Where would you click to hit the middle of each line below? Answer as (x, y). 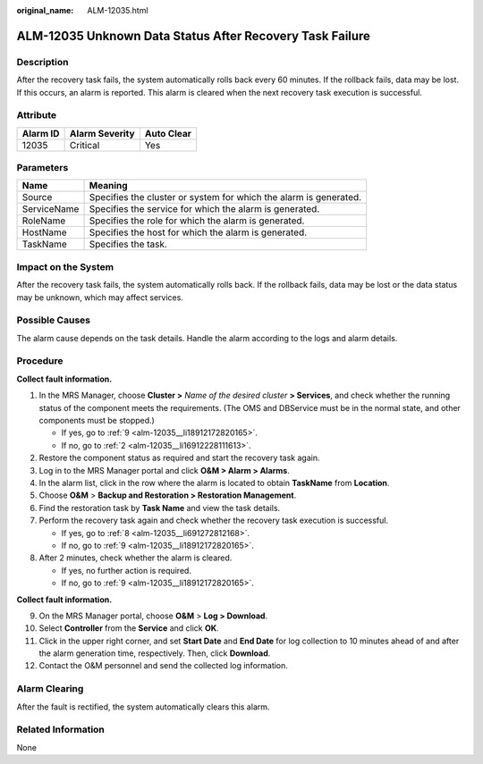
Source (37, 197)
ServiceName (51, 209)
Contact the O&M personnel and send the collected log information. (163, 666)
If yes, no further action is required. (127, 570)
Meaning (109, 186)
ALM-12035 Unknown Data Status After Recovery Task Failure (194, 36)
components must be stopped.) (97, 421)
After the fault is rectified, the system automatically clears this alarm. (143, 707)
